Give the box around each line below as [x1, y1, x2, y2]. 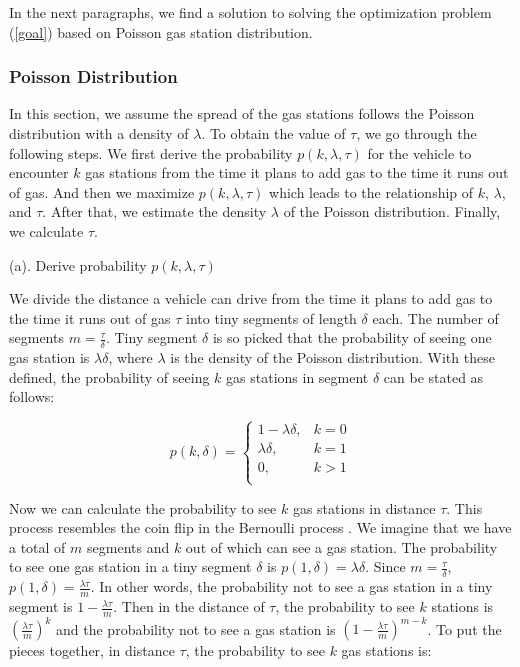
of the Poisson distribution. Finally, [283, 201, 501, 222]
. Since [365, 556, 406, 577]
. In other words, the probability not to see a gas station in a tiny [90, 576, 493, 597]
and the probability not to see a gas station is [56, 618, 336, 639]
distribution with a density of [9, 123, 189, 143]
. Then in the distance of [113, 596, 265, 617]
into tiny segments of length [186, 307, 357, 328]
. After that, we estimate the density [42, 201, 267, 222]
